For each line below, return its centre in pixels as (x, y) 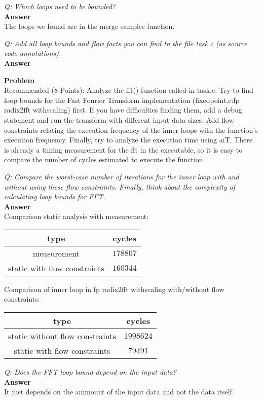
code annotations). (33, 53)
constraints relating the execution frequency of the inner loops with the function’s (131, 130)
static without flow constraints (62, 336)
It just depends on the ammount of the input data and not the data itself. (119, 392)
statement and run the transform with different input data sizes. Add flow (119, 119)
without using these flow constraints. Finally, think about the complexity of (120, 186)
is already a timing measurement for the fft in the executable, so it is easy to (123, 149)
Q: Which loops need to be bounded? (60, 6)
